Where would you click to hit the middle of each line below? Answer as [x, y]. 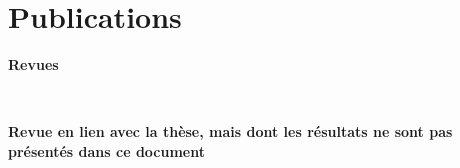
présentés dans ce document [106, 150]
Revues [33, 64]
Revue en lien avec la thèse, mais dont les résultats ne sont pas [230, 131]
